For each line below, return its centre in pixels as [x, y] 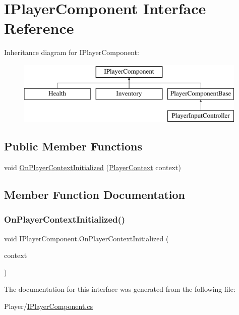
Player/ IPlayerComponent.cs [48, 306]
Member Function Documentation [95, 195]
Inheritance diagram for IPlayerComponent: [72, 52]
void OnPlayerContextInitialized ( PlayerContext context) [93, 167]
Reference [39, 28]
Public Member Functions [73, 146]
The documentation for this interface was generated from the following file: [120, 289]
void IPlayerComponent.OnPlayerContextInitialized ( [86, 238]
